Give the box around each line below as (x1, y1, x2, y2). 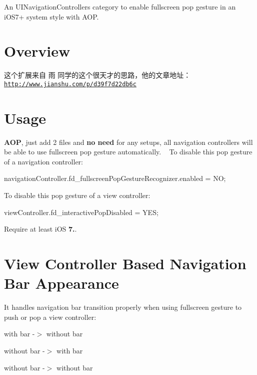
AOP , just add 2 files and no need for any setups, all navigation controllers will (4, 136, 253, 147)
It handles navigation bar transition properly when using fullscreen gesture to (4, 302, 242, 312)
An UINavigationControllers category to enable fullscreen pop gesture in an (4, 2, 236, 12)
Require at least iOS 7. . (4, 224, 77, 234)
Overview (4, 41, 70, 61)
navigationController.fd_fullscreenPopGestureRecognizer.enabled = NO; (4, 173, 226, 183)
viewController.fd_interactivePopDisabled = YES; (4, 207, 158, 217)
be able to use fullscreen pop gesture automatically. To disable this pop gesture (4, 146, 252, 157)
